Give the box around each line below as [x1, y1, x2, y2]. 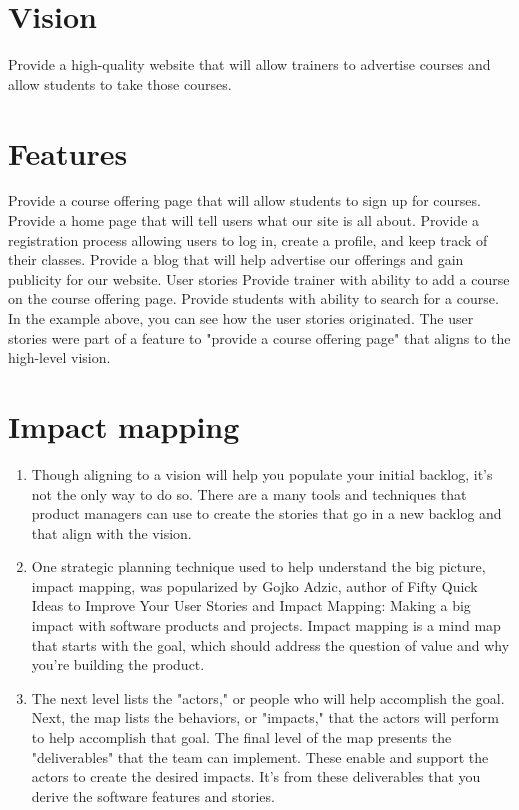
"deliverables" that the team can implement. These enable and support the [31, 746, 489, 767]
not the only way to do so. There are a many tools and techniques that [31, 483, 467, 504]
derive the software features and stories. [31, 785, 275, 806]
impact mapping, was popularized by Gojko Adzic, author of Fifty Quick [31, 575, 478, 596]
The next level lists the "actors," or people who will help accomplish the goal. [31, 687, 505, 708]
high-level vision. [8, 347, 111, 368]
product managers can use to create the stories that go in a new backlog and [31, 503, 502, 524]
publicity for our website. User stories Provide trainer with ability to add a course [8, 268, 510, 289]
